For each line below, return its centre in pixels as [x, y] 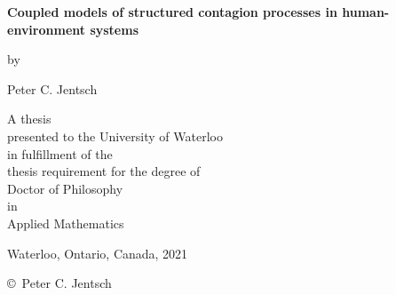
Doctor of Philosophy [65, 188]
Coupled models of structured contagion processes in [172, 12]
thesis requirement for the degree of [104, 171]
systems [114, 29]
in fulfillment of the [60, 153]
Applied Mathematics [66, 223]
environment [47, 29]
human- [366, 12]
